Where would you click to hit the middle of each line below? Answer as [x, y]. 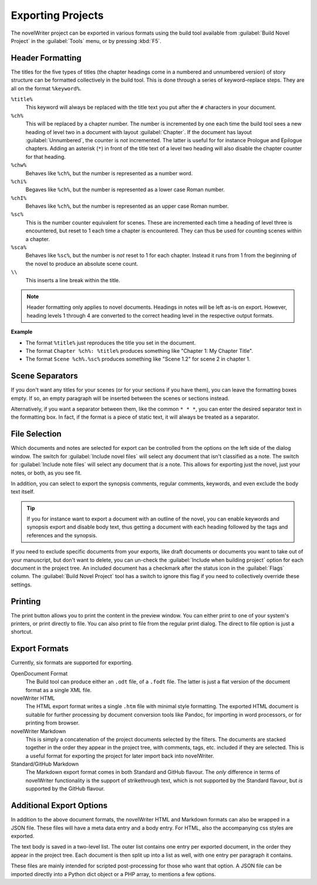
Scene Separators [45, 376]
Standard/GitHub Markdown [45, 764]
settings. [21, 585]
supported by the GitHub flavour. [65, 789]
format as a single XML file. [59, 690]
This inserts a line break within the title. [73, 280]
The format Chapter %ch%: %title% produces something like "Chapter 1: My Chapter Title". [139, 350]
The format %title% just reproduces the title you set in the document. [111, 343]
